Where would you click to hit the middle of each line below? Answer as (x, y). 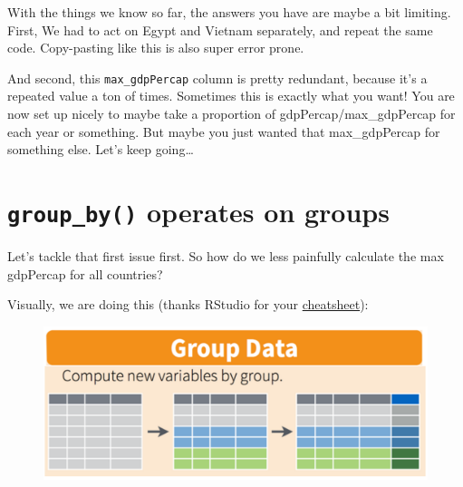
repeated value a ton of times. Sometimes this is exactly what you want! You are (231, 96)
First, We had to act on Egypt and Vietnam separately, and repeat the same (220, 29)
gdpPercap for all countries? (85, 273)
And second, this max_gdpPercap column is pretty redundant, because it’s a (217, 78)
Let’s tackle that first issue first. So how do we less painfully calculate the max (226, 256)
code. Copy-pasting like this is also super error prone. (156, 48)
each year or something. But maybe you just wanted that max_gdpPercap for (224, 131)
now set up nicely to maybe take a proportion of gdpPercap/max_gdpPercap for (231, 114)
